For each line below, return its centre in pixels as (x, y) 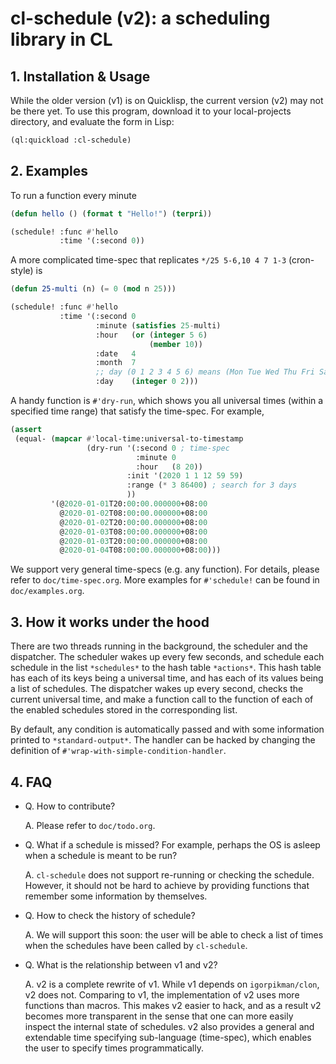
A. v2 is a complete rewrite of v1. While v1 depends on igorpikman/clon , (172, 984)
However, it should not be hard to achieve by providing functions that (167, 885)
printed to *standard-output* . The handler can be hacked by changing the (163, 740)
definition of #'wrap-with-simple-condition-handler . (118, 751)
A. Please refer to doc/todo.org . (90, 825)
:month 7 (116, 363)
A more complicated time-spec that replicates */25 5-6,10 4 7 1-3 (148, 260)
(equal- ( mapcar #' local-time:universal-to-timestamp (129, 438)
